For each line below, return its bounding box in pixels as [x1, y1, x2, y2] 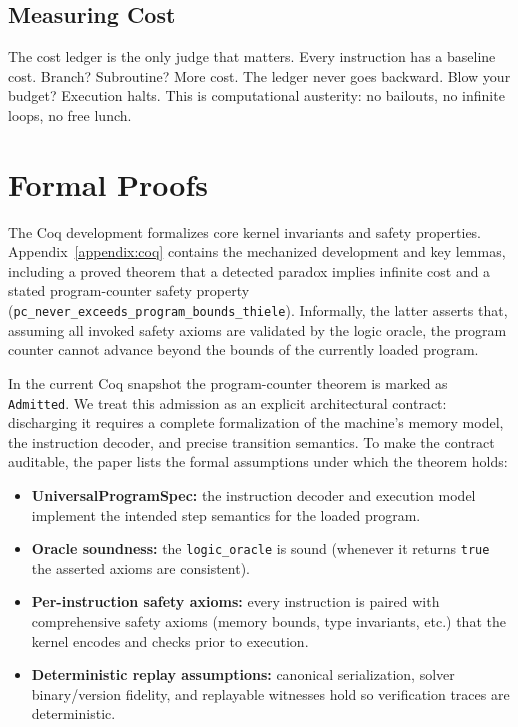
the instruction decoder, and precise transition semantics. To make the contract [8, 431, 495, 452]
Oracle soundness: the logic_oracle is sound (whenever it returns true [31, 538, 490, 559]
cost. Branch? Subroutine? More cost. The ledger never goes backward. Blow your [8, 65, 511, 86]
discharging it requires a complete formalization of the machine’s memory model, [8, 412, 504, 433]
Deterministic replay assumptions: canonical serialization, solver [31, 664, 455, 685]
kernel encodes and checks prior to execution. [31, 630, 309, 651]
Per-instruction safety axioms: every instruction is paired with [31, 591, 440, 612]
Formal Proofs [8, 163, 209, 204]
